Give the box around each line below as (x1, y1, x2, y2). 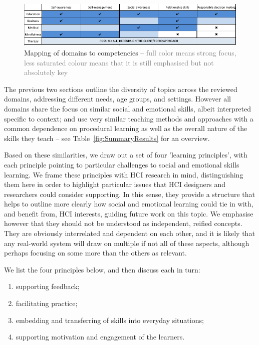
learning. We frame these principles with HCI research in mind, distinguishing (4, 169, 243, 179)
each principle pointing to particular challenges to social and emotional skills (4, 159, 239, 169)
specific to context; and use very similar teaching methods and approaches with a (4, 113, 253, 123)
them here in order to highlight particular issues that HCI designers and (4, 179, 226, 189)
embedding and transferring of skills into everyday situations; (16, 314, 204, 325)
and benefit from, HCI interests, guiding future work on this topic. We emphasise (4, 208, 253, 218)
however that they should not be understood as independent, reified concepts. (4, 218, 242, 228)
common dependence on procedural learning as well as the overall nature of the (4, 123, 247, 133)
